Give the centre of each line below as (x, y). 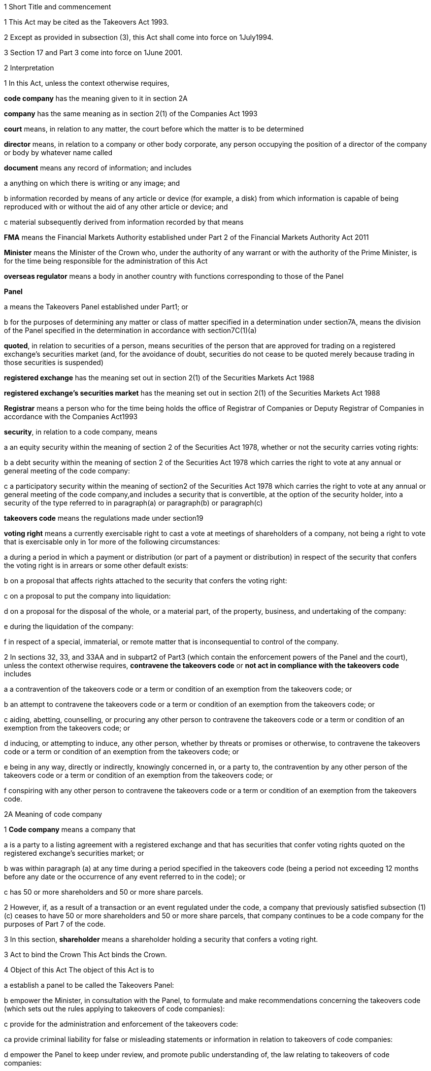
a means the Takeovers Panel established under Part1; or (96, 307)
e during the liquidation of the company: (69, 626)
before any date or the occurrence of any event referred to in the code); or (125, 877)
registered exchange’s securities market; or (74, 853)
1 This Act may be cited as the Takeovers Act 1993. (86, 22)
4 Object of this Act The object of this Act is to (79, 970)
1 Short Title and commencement (58, 7)
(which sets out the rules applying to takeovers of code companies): (115, 1009)
